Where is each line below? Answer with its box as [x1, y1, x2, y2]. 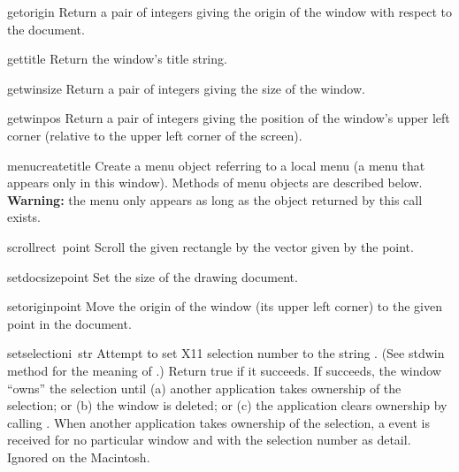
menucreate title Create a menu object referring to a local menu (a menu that [7, 156, 425, 174]
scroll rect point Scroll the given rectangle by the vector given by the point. [7, 237, 414, 255]
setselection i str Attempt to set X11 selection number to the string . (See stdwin [7, 344, 445, 362]
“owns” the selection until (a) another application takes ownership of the [7, 378, 402, 397]
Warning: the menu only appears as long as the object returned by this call [7, 190, 423, 209]
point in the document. [7, 314, 132, 332]
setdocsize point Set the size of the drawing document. [7, 267, 298, 285]
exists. [7, 208, 41, 226]
